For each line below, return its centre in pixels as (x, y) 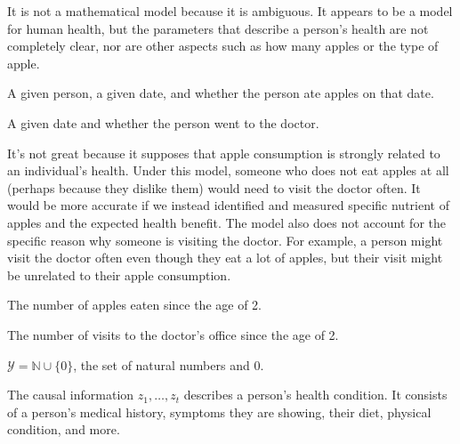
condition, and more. (64, 429)
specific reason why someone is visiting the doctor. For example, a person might (225, 240)
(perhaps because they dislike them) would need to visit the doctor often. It (214, 187)
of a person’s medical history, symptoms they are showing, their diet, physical (219, 412)
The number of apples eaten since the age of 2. (134, 305)
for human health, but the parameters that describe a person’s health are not (218, 28)
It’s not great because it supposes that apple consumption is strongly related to (224, 153)
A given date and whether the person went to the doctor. (163, 122)
